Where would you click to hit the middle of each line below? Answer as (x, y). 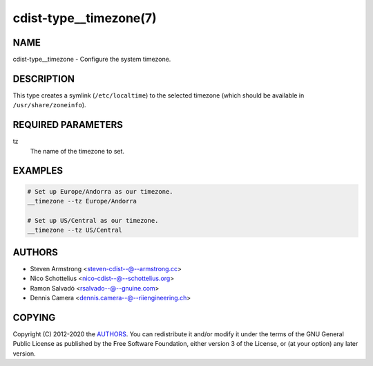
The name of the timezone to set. (77, 151)
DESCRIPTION (44, 79)
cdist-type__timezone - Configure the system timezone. (92, 60)
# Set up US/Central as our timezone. (93, 220)
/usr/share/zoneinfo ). (49, 105)
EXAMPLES (38, 171)
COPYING (34, 317)
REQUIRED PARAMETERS (68, 125)
